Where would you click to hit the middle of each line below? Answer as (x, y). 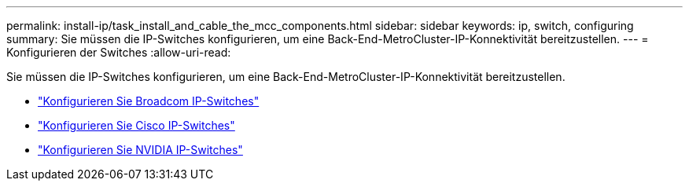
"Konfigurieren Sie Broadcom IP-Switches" (149, 101)
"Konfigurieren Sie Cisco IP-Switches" (136, 125)
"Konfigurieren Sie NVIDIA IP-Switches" (140, 150)
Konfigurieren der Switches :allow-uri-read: (119, 52)
